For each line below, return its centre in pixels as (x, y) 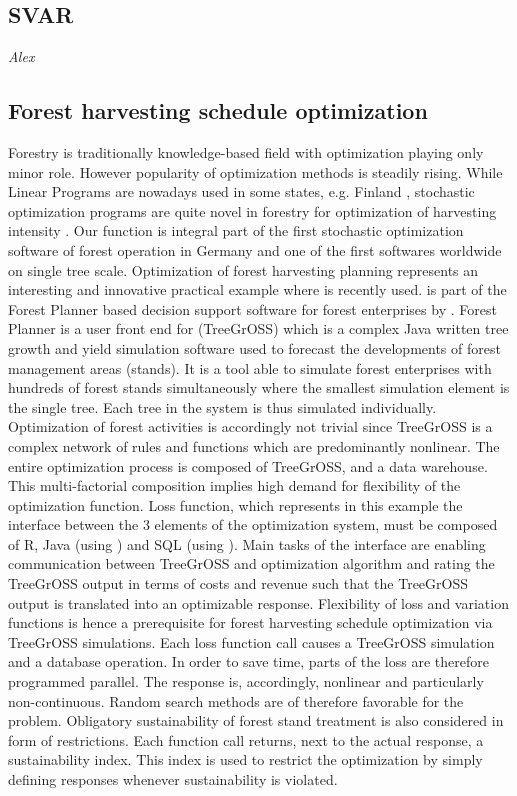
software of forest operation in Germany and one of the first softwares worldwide (255, 249)
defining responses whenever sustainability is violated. (173, 779)
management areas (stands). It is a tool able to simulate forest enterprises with (250, 367)
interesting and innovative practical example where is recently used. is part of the (257, 289)
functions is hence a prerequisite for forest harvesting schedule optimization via (250, 622)
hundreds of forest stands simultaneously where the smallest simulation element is (259, 387)
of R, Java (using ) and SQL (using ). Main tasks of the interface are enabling (247, 543)
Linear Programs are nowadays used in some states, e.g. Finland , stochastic (241, 191)
